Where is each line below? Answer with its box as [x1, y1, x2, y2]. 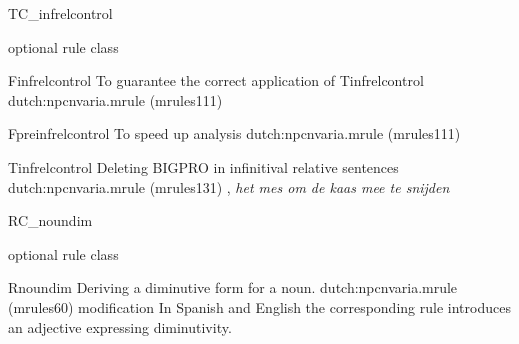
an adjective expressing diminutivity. [8, 316, 232, 337]
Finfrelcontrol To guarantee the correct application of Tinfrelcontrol [8, 70, 424, 91]
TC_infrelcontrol [8, 3, 113, 23]
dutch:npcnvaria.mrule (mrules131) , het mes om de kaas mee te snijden [8, 176, 450, 197]
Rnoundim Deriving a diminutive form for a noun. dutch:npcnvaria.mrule [8, 277, 458, 298]
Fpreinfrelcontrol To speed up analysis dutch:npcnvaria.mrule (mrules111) [8, 123, 461, 144]
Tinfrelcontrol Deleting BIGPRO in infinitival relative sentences [8, 156, 399, 177]
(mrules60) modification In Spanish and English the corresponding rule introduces [8, 296, 511, 317]
